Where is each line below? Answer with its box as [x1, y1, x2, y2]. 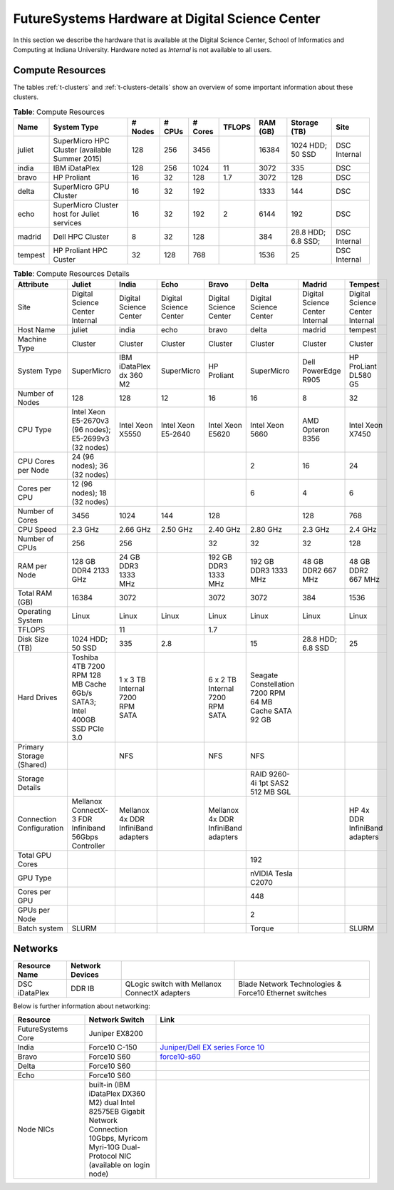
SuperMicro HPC [53, 136, 110, 145]
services [53, 218, 82, 227]
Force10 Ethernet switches [238, 988, 327, 997]
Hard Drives [17, 692, 58, 702]
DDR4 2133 [71, 565, 110, 575]
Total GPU [17, 851, 52, 861]
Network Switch [88, 1015, 145, 1025]
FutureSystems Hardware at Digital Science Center [13, 11, 321, 26]
